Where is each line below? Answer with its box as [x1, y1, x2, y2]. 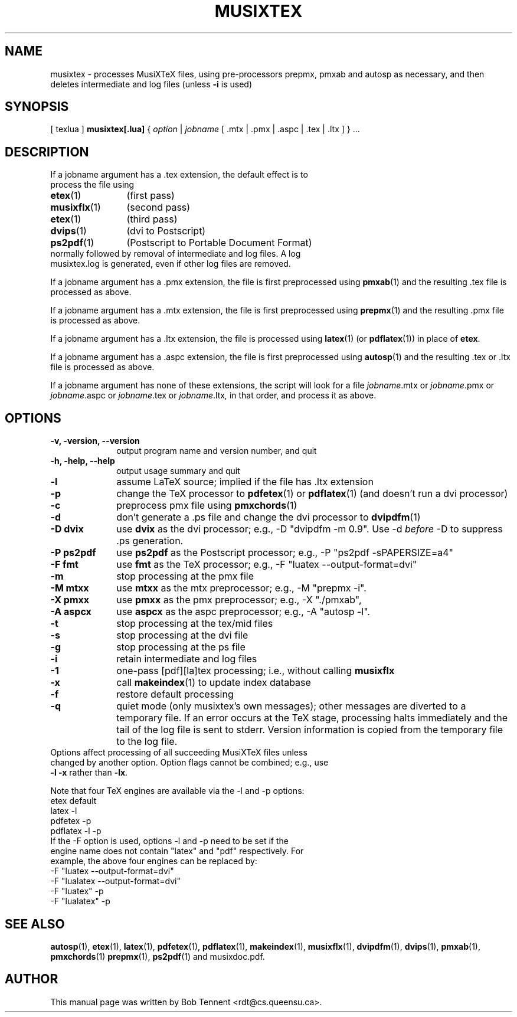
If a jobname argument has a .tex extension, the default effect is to [50, 169, 308, 180]
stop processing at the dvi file [116, 629, 248, 642]
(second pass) [126, 201, 191, 214]
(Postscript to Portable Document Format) [126, 237, 312, 249]
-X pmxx [50, 594, 90, 606]
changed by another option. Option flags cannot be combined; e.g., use [50, 757, 329, 768]
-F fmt [50, 558, 78, 571]
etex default [50, 796, 97, 806]
